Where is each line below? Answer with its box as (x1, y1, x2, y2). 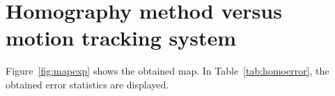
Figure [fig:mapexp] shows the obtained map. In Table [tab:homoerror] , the (6, 64, 329, 78)
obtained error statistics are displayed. (6, 77, 169, 91)
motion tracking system (6, 23, 237, 52)
